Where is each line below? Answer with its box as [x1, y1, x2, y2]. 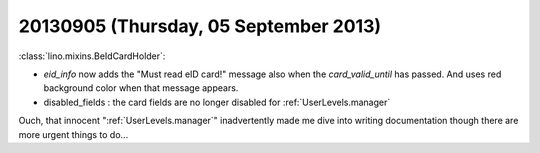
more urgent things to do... [18, 128, 129, 140]
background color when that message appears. [43, 82, 239, 94]
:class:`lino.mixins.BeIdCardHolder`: [18, 50, 166, 62]
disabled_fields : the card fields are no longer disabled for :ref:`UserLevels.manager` [43, 96, 391, 108]
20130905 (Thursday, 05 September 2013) [18, 15, 382, 37]
